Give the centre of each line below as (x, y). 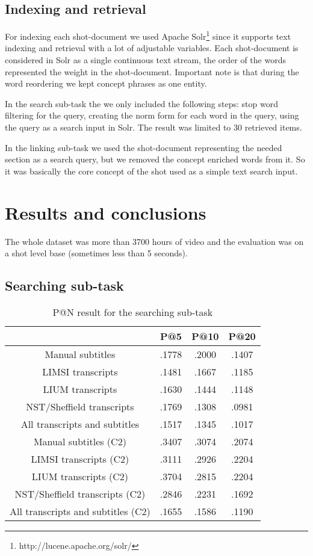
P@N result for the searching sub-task (133, 312)
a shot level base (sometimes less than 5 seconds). (96, 253)
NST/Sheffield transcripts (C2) (80, 493)
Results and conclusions (106, 212)
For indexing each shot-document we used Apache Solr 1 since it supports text (148, 35)
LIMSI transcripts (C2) (80, 459)
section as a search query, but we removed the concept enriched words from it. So (155, 159)
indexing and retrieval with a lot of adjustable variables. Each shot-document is (152, 48)
